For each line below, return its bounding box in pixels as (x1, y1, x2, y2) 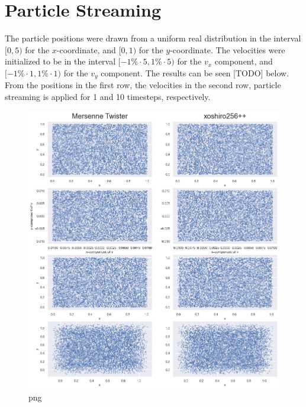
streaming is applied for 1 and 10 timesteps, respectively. (5, 90, 211, 102)
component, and (214, 55, 273, 67)
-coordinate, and (56, 43, 116, 56)
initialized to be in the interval (5, 55, 116, 67)
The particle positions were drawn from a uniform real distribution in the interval (5, 32, 301, 44)
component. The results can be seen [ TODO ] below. (101, 66, 289, 79)
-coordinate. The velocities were (170, 43, 285, 56)
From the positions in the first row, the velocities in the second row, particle (5, 79, 281, 91)
